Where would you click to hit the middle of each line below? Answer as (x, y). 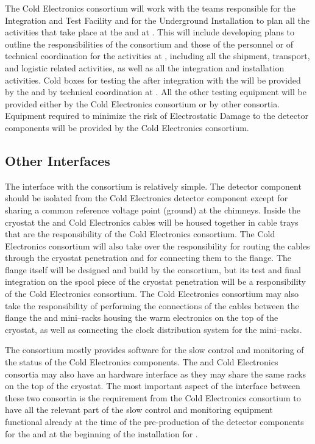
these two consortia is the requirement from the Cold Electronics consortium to (153, 397)
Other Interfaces (58, 160)
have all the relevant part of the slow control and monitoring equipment (139, 410)
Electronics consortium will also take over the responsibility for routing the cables (157, 245)
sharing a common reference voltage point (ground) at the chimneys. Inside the (153, 209)
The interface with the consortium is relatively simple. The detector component (153, 186)
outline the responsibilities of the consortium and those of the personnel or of (149, 44)
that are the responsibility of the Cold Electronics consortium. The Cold (140, 234)
